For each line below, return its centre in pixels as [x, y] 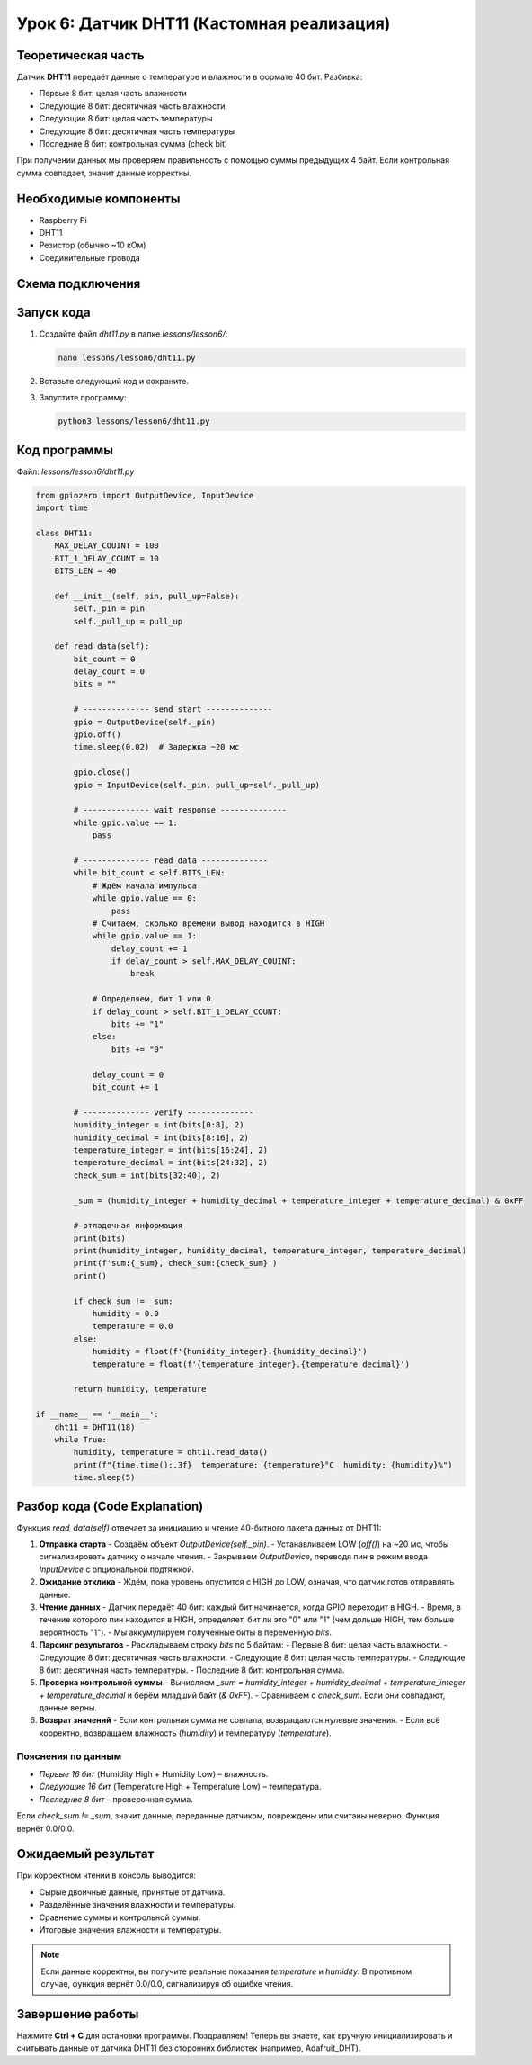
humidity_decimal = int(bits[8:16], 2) [161, 1137]
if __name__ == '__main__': [97, 1414]
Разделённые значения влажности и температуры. [137, 1905]
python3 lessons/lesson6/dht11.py [134, 422]
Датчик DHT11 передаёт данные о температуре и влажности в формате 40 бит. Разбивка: [190, 77]
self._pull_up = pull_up [128, 621]
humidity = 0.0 [125, 1314]
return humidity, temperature [140, 1389]
